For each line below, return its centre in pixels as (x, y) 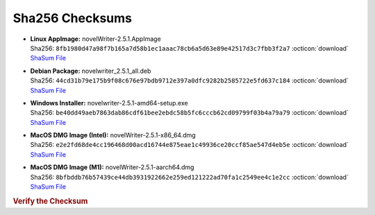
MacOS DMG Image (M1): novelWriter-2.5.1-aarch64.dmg (112, 167)
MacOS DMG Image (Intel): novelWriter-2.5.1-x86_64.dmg (113, 135)
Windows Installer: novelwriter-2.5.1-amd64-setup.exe (109, 103)
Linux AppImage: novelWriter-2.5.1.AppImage (95, 39)
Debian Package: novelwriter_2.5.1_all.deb (91, 71)
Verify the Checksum (50, 201)
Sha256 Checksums (72, 18)
